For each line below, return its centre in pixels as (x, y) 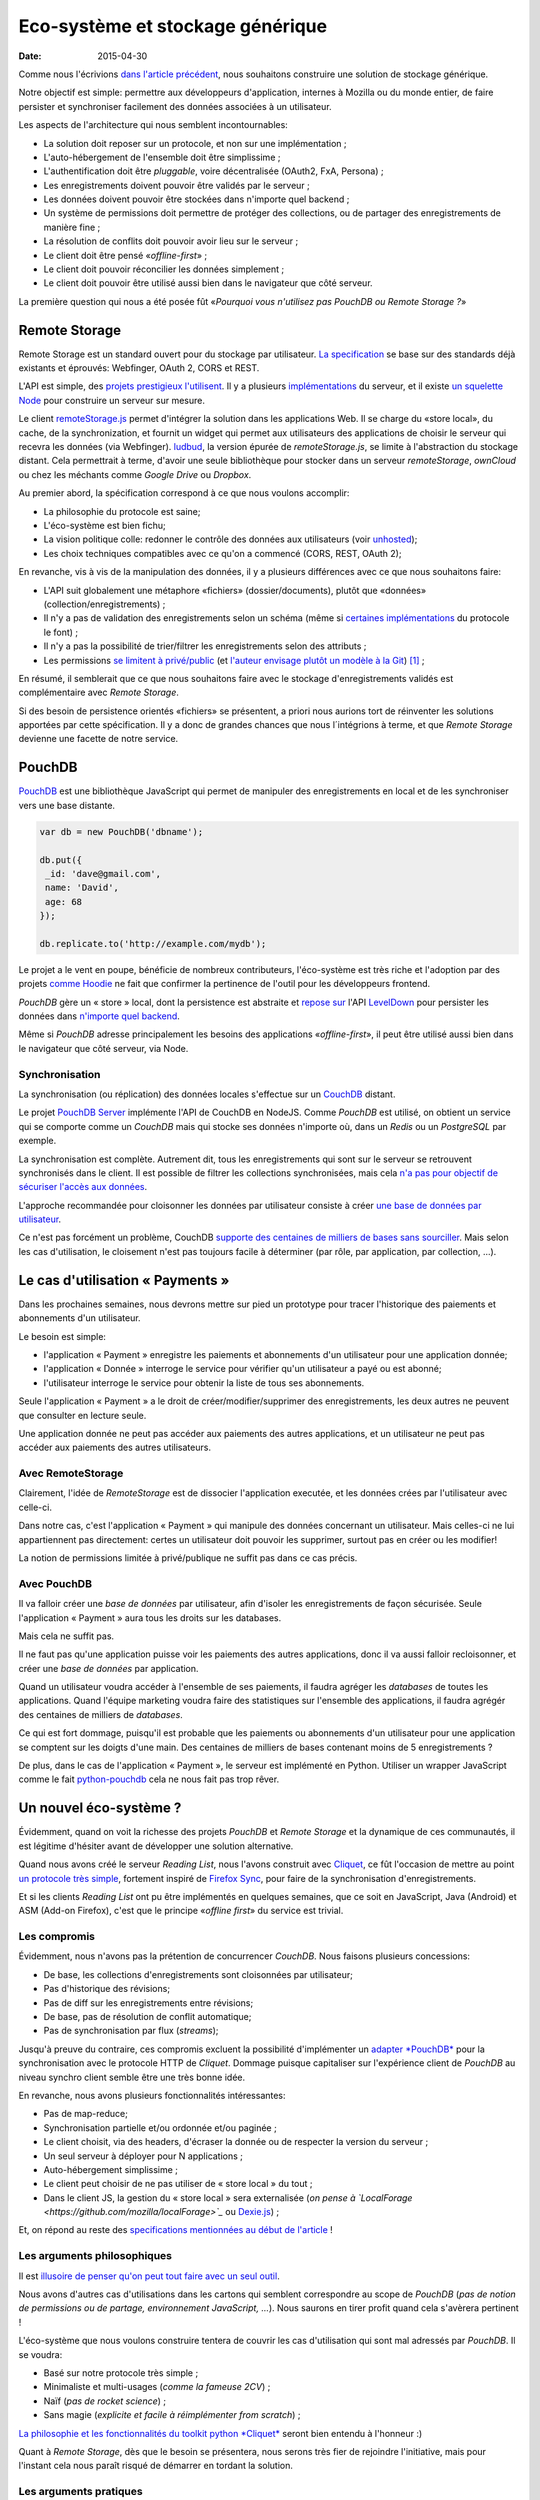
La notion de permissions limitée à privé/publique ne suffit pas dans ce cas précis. (188, 1557)
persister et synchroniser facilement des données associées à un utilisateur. (175, 106)
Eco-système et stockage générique (173, 26)
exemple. (37, 1141)
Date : (30, 56)
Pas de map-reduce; (86, 2114)
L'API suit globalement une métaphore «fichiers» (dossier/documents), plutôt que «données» (235, 590)
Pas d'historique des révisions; (106, 1989)
